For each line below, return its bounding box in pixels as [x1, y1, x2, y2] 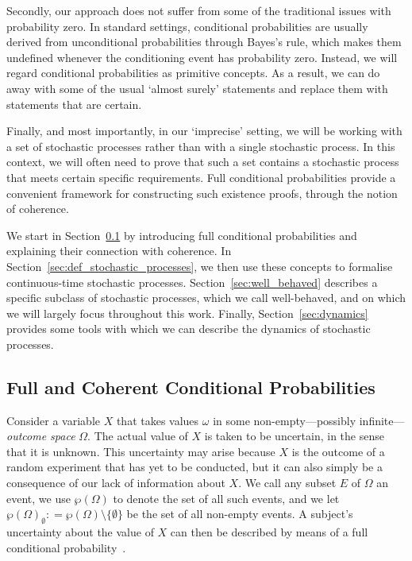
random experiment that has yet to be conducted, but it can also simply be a [6, 458, 383, 475]
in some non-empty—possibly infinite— [213, 412, 405, 428]
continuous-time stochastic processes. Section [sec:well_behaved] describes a [6, 273, 378, 290]
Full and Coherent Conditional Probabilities [6, 374, 375, 399]
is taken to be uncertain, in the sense [204, 428, 384, 444]
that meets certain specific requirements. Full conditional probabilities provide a [6, 168, 396, 185]
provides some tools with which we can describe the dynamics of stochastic [6, 320, 371, 337]
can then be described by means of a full [170, 524, 368, 540]
